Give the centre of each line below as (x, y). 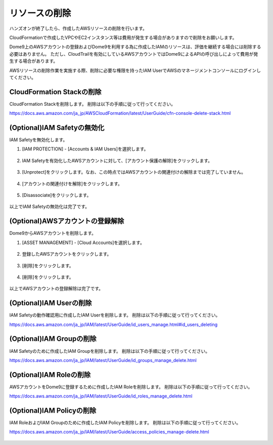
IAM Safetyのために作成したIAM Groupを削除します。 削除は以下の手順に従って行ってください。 (109, 351)
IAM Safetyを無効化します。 (38, 140)
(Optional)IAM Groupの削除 (53, 339)
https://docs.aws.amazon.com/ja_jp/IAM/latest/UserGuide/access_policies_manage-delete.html (109, 432)
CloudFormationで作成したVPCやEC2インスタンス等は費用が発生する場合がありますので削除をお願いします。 (123, 37)
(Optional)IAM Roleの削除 (50, 375)
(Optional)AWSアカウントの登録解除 (67, 221)
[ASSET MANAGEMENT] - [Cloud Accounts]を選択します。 (83, 242)
